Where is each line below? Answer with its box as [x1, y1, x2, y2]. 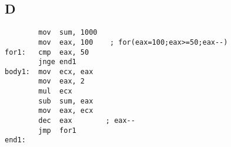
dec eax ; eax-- [38, 116, 135, 125]
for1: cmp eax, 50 [5, 48, 89, 56]
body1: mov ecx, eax [5, 67, 93, 76]
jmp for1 [38, 126, 76, 135]
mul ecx [38, 87, 72, 96]
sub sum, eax [38, 96, 93, 105]
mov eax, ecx [38, 106, 93, 115]
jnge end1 [38, 58, 76, 66]
